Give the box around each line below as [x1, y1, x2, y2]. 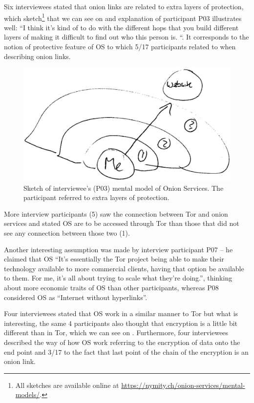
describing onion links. [4, 51, 71, 61]
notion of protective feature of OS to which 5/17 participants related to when [4, 41, 236, 52]
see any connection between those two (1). [4, 228, 130, 238]
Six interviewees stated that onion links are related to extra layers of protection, [4, 1, 244, 11]
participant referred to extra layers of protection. [23, 192, 169, 202]
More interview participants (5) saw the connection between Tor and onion [4, 208, 228, 219]
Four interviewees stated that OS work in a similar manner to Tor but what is [4, 308, 238, 319]
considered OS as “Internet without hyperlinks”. [4, 292, 148, 302]
